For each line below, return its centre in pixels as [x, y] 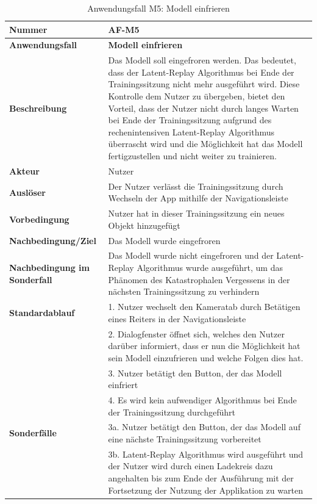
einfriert [123, 385]
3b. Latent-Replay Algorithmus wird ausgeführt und [206, 454]
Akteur [24, 171]
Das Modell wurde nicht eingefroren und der [191, 255]
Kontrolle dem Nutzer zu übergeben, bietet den [197, 96]
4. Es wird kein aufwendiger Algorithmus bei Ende [202, 399]
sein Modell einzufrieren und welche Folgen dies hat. [206, 357]
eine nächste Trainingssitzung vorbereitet [185, 439]
